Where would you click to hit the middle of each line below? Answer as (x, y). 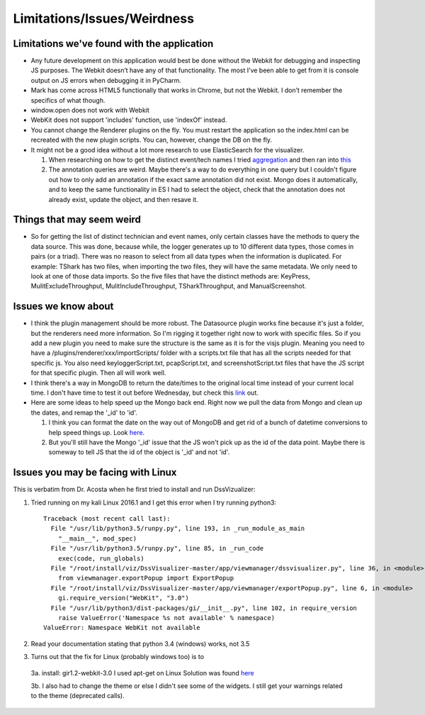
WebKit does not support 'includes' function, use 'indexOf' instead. (129, 120)
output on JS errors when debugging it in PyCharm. (106, 80)
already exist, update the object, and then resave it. (123, 199)
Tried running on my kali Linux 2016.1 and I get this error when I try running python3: (153, 502)
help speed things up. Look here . (97, 432)
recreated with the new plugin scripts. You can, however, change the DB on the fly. (152, 140)
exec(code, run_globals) (101, 558)
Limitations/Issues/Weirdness (104, 18)
